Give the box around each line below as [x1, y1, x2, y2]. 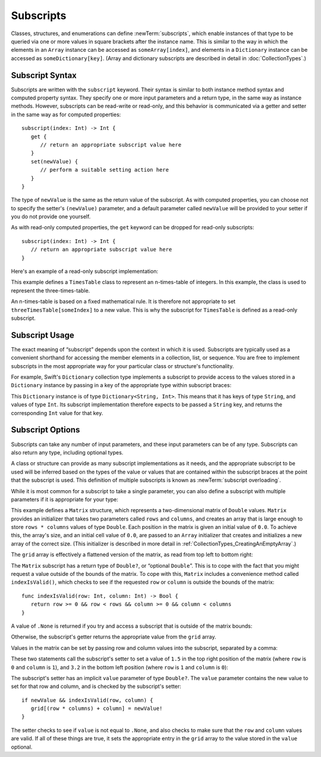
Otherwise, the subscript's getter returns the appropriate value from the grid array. [11, 633, 216, 640]
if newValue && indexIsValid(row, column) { [21, 697, 154, 703]
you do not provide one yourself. [11, 213, 91, 220]
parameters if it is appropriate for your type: [11, 496, 119, 503]
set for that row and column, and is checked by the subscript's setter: [11, 683, 181, 690]
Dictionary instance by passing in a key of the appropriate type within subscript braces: [11, 382, 232, 389]
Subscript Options [11, 425, 80, 435]
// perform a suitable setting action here [40, 167, 169, 173]
